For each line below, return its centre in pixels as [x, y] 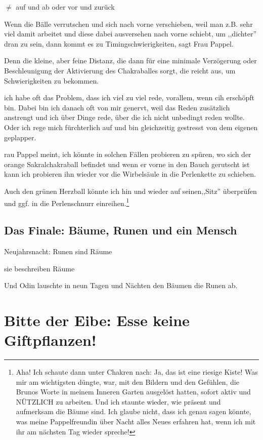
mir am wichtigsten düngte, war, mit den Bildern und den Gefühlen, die [127, 382]
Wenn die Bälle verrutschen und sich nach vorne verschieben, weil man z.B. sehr [128, 24]
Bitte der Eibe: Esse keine [97, 320]
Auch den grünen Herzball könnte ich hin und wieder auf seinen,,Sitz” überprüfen [130, 191]
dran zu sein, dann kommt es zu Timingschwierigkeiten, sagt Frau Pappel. [119, 43]
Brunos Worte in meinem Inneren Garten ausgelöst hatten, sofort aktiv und [133, 392]
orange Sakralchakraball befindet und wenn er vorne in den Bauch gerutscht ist [127, 164]
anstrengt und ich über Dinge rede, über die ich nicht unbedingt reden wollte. [124, 117]
